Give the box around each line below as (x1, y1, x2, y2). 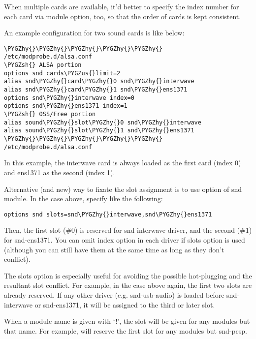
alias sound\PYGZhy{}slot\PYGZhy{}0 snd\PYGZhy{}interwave (4, 119, 201, 126)
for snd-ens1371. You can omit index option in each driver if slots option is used (4, 234, 245, 245)
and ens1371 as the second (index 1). (4, 167, 115, 177)
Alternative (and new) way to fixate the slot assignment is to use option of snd (4, 184, 242, 194)
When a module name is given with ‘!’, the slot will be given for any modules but (4, 316, 250, 326)
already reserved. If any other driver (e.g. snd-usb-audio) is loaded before (4, 289, 224, 300)
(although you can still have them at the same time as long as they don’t (4, 244, 224, 254)
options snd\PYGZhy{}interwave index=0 (4, 94, 134, 101)
